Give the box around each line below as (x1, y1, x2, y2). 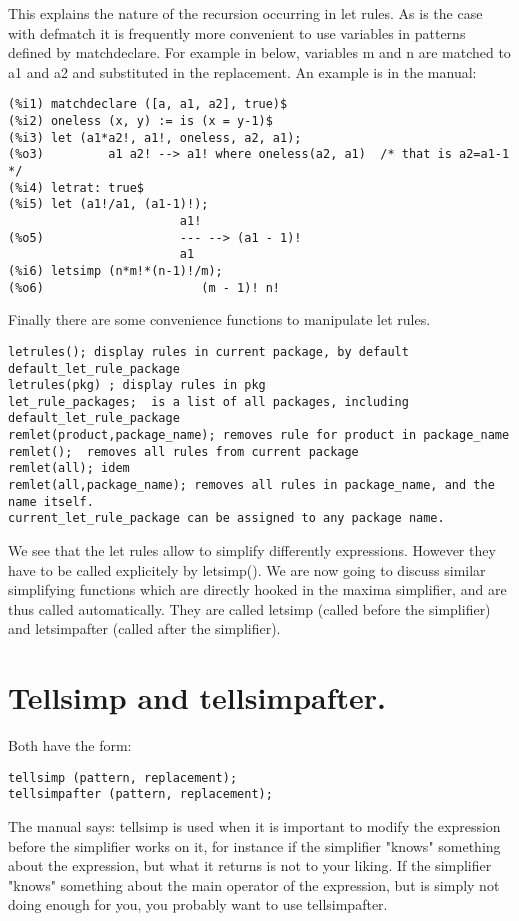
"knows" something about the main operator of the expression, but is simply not (8, 874, 500, 895)
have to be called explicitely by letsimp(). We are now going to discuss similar (8, 559, 486, 580)
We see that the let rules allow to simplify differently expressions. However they (8, 540, 496, 561)
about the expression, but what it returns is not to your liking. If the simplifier (8, 855, 492, 876)
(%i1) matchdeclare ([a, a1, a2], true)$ (8, 97, 288, 112)
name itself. (8, 494, 94, 509)
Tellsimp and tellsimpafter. (8, 677, 387, 718)
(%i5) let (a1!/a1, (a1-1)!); (8, 197, 209, 212)
